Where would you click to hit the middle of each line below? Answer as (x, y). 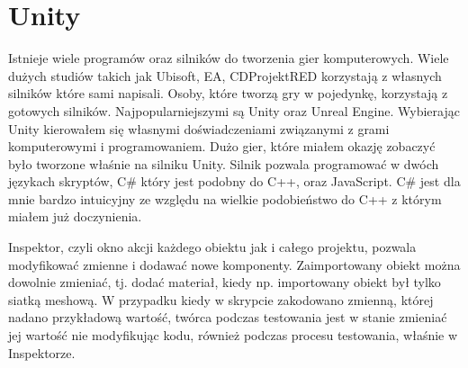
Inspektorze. (42, 352)
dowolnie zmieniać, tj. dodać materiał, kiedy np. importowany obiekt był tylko (225, 282)
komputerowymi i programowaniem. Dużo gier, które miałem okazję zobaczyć (222, 146)
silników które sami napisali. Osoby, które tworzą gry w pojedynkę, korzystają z (228, 93)
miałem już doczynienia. (75, 216)
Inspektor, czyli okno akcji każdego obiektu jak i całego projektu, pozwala (212, 247)
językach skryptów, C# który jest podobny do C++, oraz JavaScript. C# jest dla (234, 181)
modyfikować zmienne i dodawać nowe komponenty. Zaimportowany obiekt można (234, 264)
